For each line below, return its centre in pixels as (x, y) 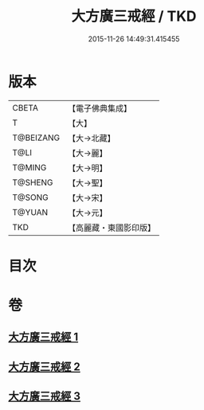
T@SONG (31, 197)
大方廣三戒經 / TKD (134, 16)
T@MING (29, 167)
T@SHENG (33, 182)
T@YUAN (30, 212)
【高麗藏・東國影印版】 (112, 228)
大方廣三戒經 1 (43, 337)
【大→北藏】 (91, 138)
